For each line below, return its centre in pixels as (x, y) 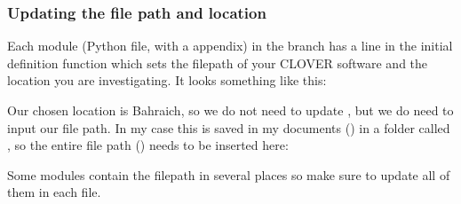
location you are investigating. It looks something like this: (167, 80)
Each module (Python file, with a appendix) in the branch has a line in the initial (230, 46)
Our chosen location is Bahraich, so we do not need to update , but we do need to (230, 110)
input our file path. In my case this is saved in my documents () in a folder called (229, 127)
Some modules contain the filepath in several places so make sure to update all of (229, 174)
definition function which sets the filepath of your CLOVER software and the (218, 63)
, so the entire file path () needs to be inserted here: (148, 145)
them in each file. (54, 192)
